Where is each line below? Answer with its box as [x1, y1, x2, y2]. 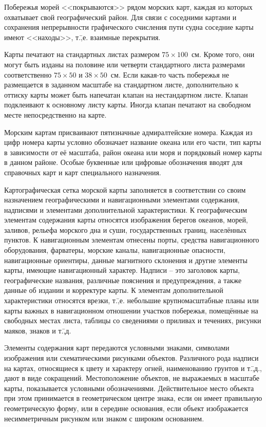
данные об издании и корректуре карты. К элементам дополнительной [4, 285, 223, 295]
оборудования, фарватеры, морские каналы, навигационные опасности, [4, 245, 225, 255]
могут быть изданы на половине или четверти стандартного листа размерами [4, 59, 245, 69]
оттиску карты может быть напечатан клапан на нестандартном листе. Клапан [4, 89, 248, 100]
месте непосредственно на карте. [4, 109, 107, 120]
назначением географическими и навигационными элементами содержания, [4, 194, 240, 205]
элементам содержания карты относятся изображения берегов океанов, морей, [4, 214, 248, 225]
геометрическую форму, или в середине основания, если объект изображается [4, 402, 249, 413]
